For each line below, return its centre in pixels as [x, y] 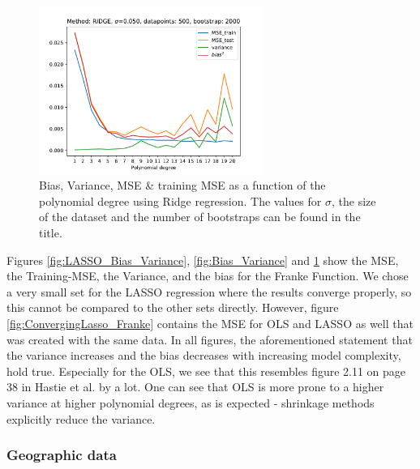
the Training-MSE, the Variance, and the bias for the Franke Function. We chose [208, 276]
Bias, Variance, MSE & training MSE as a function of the [182, 185]
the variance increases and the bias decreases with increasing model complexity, [204, 355]
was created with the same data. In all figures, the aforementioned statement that [210, 339]
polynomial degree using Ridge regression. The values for [180, 200]
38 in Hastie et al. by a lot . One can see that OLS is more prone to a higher [195, 387]
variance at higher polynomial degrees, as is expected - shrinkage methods [191, 403]
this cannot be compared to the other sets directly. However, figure [173, 307]
